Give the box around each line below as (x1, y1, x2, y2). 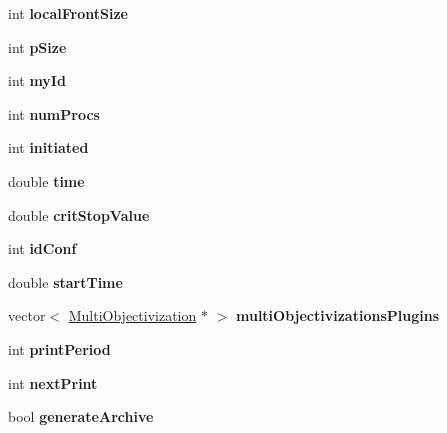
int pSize (8, 36, 67, 57)
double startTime (8, 271, 123, 292)
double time (8, 170, 85, 191)
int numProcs (8, 103, 100, 124)
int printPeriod (8, 338, 111, 359)
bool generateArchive (8, 406, 154, 427)
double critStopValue (8, 204, 150, 225)
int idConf (8, 238, 77, 259)
